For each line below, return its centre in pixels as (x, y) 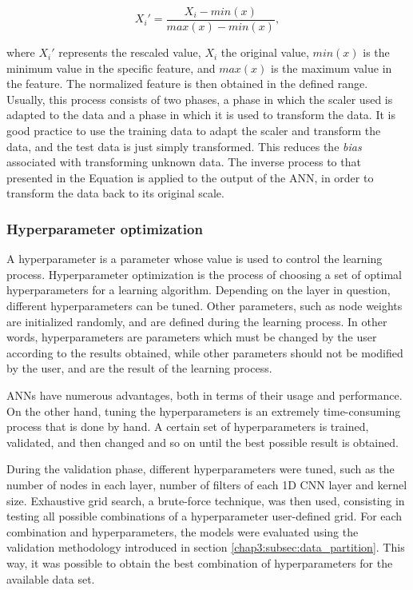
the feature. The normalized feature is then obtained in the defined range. (187, 84)
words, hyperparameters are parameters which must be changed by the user (192, 337)
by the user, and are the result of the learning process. (139, 368)
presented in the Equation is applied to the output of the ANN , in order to (190, 177)
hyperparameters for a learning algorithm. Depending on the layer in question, (199, 290)
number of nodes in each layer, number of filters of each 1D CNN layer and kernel (207, 484)
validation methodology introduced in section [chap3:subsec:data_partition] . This (206, 547)
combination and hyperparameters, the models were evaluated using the (183, 531)
